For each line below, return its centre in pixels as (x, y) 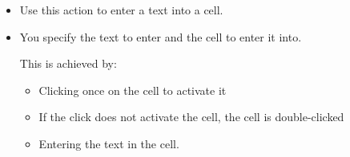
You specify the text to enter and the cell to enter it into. (161, 36)
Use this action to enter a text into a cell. (121, 10)
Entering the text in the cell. (109, 143)
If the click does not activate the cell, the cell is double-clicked (191, 117)
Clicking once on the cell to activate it (133, 90)
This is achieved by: (68, 63)
